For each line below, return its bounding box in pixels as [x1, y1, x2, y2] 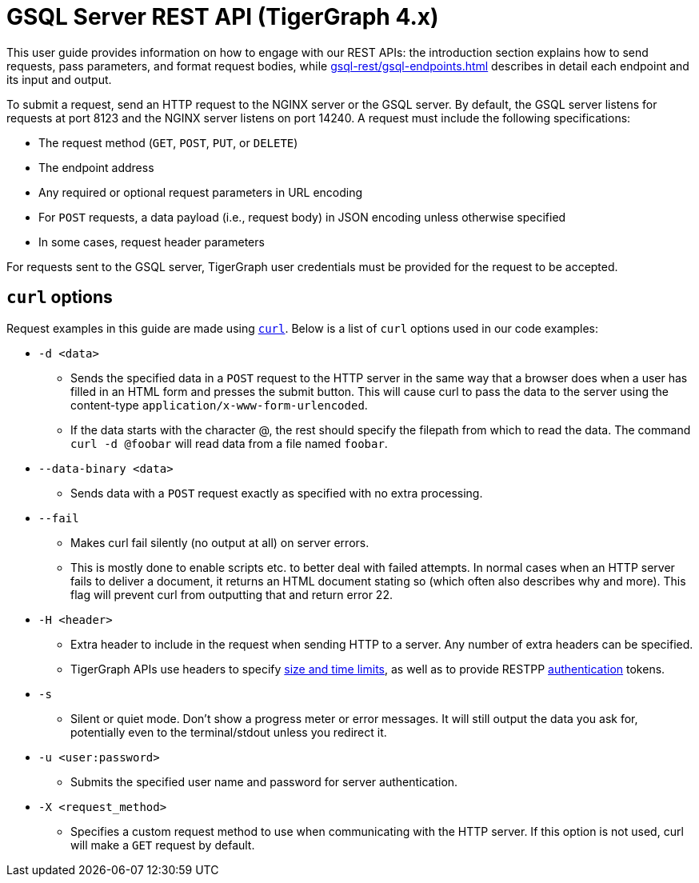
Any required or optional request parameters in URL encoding [38, 185, 363, 199]
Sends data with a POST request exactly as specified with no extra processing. [70, 485, 483, 500]
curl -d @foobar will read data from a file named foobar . [70, 436, 388, 450]
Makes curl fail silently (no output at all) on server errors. [70, 535, 369, 549]
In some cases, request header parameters [38, 234, 265, 249]
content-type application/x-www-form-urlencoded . [70, 398, 368, 412]
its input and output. [6, 72, 112, 86]
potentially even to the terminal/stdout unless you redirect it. [70, 725, 387, 739]
